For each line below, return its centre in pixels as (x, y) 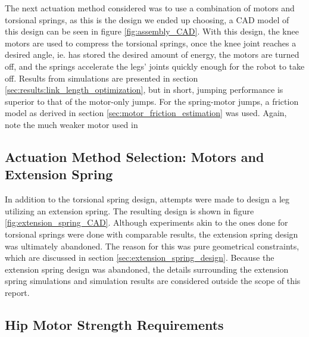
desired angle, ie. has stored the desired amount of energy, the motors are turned (152, 54)
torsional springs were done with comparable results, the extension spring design (152, 234)
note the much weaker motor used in (71, 124)
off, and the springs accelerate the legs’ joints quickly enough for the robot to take (155, 66)
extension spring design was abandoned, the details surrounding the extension (147, 269)
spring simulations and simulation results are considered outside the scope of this (153, 281)
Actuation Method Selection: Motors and (135, 156)
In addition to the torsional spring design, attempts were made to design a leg (147, 199)
